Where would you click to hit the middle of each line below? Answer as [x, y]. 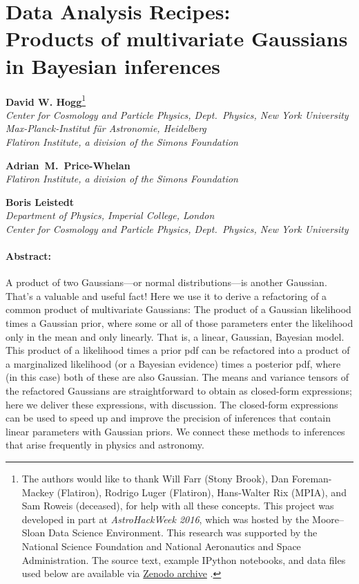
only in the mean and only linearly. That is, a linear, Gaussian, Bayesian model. [175, 336]
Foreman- [312, 479]
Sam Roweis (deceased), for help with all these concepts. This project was [178, 506]
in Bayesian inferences [113, 65]
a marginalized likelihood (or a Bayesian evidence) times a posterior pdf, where [173, 363]
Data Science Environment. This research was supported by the [183, 533]
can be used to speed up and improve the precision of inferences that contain [168, 418]
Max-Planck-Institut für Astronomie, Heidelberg [106, 128]
